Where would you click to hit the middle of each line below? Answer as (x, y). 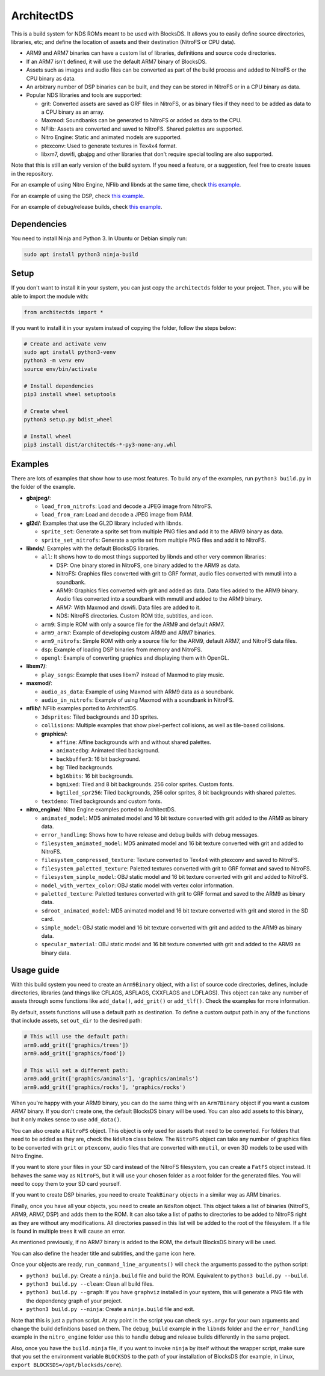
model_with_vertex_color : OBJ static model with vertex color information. (138, 885)
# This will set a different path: (76, 1070)
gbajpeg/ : (39, 498)
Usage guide (35, 970)
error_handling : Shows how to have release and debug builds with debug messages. (150, 835)
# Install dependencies (59, 386)
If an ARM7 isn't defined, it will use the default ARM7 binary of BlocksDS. (116, 61)
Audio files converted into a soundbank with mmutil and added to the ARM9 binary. (159, 599)
